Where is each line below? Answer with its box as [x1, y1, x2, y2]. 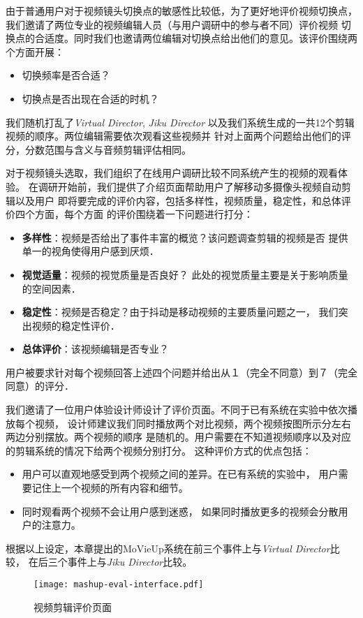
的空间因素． [22, 281, 81, 295]
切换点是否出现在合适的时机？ [22, 91, 159, 105]
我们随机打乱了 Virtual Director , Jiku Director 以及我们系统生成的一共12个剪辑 [6, 115, 355, 129]
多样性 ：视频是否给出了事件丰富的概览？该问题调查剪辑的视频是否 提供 [22, 230, 348, 244]
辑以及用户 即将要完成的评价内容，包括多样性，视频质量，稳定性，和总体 [6, 193, 341, 207]
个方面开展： [6, 44, 64, 59]
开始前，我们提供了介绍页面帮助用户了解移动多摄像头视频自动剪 [57, 179, 351, 193]
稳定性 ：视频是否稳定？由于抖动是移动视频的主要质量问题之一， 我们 [22, 304, 339, 319]
